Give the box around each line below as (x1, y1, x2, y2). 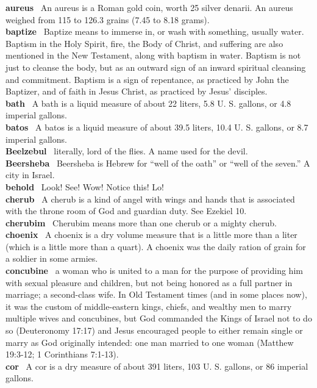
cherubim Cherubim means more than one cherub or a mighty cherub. (5, 216, 277, 229)
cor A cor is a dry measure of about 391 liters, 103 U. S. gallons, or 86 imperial (5, 359, 308, 372)
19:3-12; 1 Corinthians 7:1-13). (5, 348, 119, 361)
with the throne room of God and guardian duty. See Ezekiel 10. (5, 204, 247, 217)
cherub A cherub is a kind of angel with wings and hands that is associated (5, 192, 295, 205)
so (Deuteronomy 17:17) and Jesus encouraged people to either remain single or (5, 324, 303, 337)
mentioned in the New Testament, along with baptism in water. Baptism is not (5, 49, 301, 62)
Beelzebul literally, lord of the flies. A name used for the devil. (5, 145, 248, 157)
